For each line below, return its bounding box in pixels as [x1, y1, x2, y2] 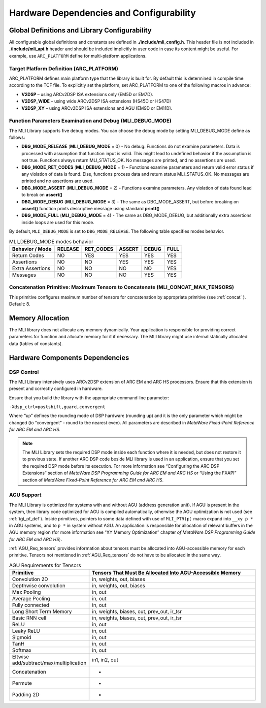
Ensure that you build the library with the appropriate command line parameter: [9, 394, 169, 401]
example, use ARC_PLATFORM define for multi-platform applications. [9, 53, 147, 59]
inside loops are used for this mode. [21, 219, 95, 225]
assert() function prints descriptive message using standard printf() [21, 205, 160, 211]
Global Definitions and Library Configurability [9, 26, 152, 34]
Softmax [12, 647, 32, 654]
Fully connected [12, 602, 49, 609]
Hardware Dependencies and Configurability [9, 7, 196, 18]
